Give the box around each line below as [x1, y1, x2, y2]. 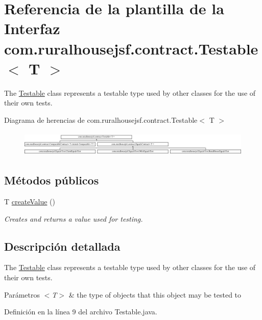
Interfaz [4, 18, 60, 39]
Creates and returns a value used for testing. [4, 213, 143, 224]
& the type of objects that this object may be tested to [68, 289, 242, 300]
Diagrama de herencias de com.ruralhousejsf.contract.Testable [4, 114, 198, 125]
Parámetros [4, 289, 40, 300]
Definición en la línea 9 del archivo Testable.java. [4, 306, 157, 317]
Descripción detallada [4, 238, 121, 254]
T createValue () [4, 196, 55, 207]
